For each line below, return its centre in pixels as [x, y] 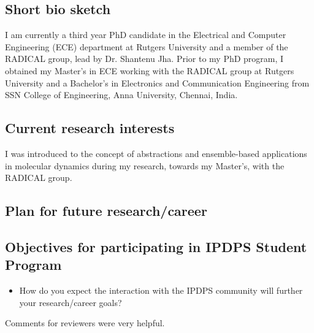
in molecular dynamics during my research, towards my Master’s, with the [145, 165]
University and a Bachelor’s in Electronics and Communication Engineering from [157, 82]
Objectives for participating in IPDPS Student [156, 246]
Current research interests [90, 128]
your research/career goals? [71, 302]
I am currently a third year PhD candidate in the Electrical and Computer [146, 35]
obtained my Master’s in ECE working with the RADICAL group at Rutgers [150, 70]
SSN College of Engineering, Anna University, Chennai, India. [121, 95]
